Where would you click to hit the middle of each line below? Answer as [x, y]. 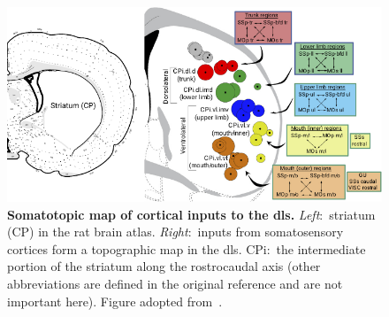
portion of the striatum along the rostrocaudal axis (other [164, 266]
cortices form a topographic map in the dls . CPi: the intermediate [187, 248]
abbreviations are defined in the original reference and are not [175, 283]
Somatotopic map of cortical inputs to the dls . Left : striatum [191, 214]
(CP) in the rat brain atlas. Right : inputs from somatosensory [175, 232]
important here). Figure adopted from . [115, 301]
